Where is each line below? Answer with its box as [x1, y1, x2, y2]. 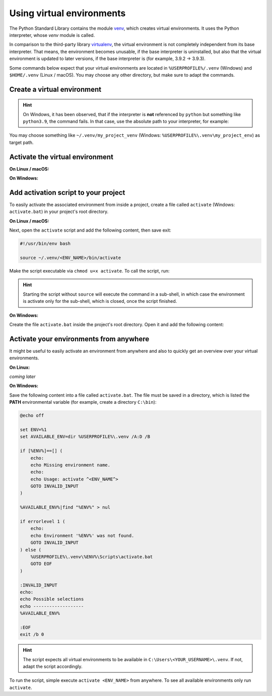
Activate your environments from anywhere [9, 335, 150, 343]
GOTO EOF [30, 561, 52, 567]
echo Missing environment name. [30, 462, 111, 468]
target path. [9, 139, 34, 145]
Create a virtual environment [9, 85, 102, 93]
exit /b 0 [20, 631, 44, 637]
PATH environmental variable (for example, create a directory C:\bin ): [9, 399, 157, 405]
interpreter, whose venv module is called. [9, 32, 95, 38]
